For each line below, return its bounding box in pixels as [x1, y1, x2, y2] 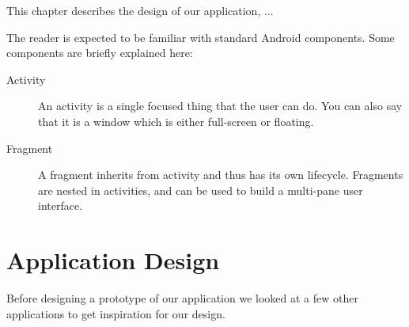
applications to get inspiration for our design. [6, 305, 225, 321]
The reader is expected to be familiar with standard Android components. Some [6, 29, 395, 45]
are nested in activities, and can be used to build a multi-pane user [38, 181, 363, 198]
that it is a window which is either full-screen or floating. [38, 112, 314, 129]
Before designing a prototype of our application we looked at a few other [6, 290, 358, 306]
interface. [38, 197, 83, 214]
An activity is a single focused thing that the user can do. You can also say [38, 97, 403, 114]
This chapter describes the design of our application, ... [6, 2, 274, 18]
